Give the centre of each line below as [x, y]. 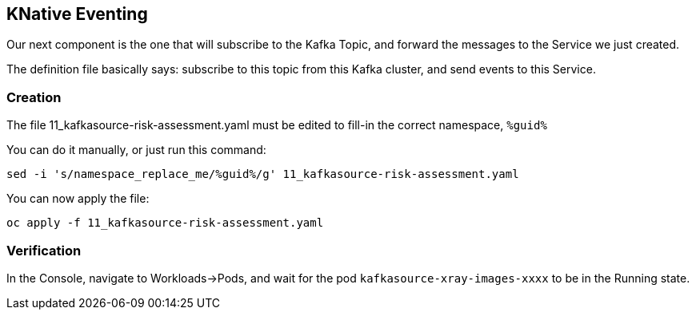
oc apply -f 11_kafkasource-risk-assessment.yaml [165, 223]
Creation [34, 97]
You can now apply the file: [78, 199]
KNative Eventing [77, 14]
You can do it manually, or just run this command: [136, 150]
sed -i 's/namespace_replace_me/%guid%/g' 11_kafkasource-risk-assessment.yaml [263, 174]
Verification [44, 250]
